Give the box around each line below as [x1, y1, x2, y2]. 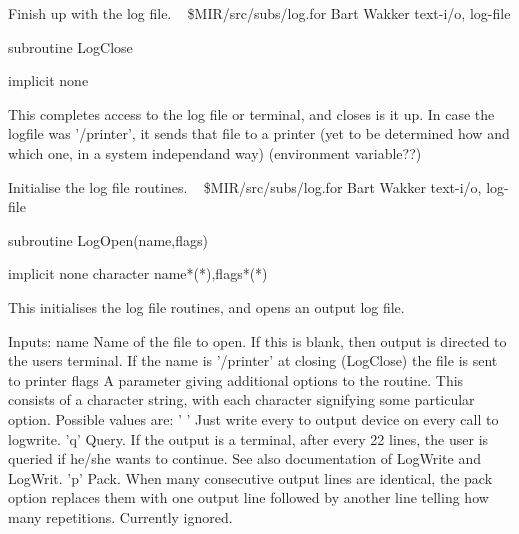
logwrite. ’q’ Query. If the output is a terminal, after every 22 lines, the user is [8, 428, 489, 449]
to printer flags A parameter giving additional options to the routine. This [8, 369, 464, 390]
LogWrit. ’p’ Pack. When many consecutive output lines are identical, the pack [8, 467, 493, 488]
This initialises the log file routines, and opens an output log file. [8, 296, 405, 317]
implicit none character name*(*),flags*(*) [8, 263, 268, 284]
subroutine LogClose [8, 36, 133, 57]
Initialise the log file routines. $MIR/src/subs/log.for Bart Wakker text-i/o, [8, 176, 482, 197]
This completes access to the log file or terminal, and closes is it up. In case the [8, 103, 495, 124]
